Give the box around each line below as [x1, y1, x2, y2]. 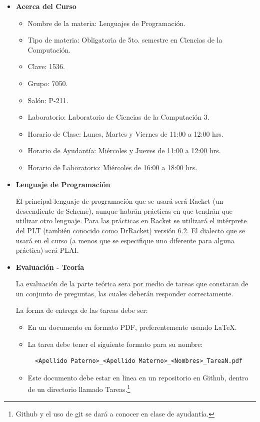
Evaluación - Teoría [15, 261, 84, 272]
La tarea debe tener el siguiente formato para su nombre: [27, 338, 203, 349]
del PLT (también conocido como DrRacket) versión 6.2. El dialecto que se [15, 225, 245, 235]
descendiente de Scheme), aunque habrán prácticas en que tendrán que [15, 205, 232, 216]
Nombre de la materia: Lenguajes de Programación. [27, 18, 186, 28]
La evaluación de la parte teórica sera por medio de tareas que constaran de [15, 278, 248, 289]
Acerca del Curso [15, 1, 76, 11]
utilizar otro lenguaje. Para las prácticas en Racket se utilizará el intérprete [15, 215, 247, 226]
